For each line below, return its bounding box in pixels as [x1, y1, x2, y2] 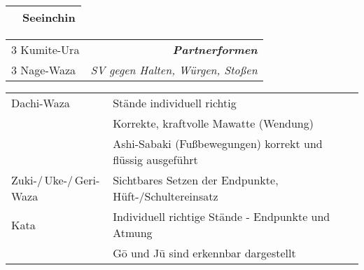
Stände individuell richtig [113, 95, 237, 111]
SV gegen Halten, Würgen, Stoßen [90, 62, 258, 78]
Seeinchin [22, 9, 76, 25]
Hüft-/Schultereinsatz [113, 188, 218, 204]
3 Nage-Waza [11, 62, 76, 78]
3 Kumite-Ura [11, 41, 80, 58]
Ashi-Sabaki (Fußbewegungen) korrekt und [113, 135, 323, 151]
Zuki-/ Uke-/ [11, 172, 73, 188]
